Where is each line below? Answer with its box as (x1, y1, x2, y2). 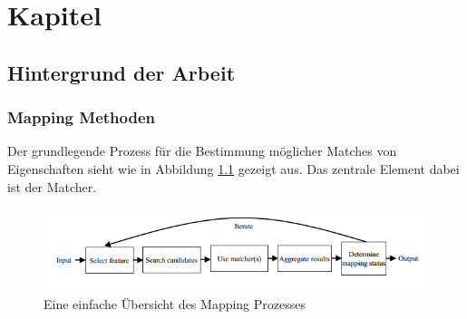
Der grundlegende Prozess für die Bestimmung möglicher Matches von (7, 141, 397, 160)
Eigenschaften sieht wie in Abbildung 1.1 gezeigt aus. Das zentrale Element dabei (7, 159, 460, 178)
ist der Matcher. (7, 177, 97, 196)
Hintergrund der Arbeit (7, 58, 236, 86)
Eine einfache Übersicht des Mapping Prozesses (44, 294, 306, 313)
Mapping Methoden (7, 106, 155, 129)
